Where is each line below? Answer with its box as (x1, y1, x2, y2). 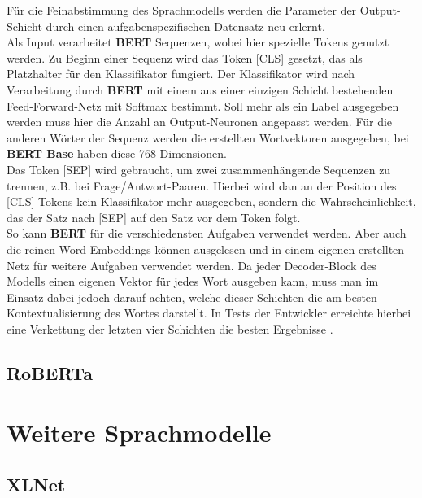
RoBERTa (7, 360, 93, 385)
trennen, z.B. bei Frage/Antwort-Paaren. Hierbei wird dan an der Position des (7, 177, 397, 194)
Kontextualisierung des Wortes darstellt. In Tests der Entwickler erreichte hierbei (7, 304, 411, 321)
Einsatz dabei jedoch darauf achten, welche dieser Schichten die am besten (7, 288, 377, 305)
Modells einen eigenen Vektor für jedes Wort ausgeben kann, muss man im (7, 273, 379, 290)
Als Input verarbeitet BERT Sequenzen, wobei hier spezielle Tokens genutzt (7, 33, 389, 50)
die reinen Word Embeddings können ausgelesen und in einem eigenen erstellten (7, 240, 405, 257)
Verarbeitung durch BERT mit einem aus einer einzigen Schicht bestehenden (7, 81, 394, 98)
